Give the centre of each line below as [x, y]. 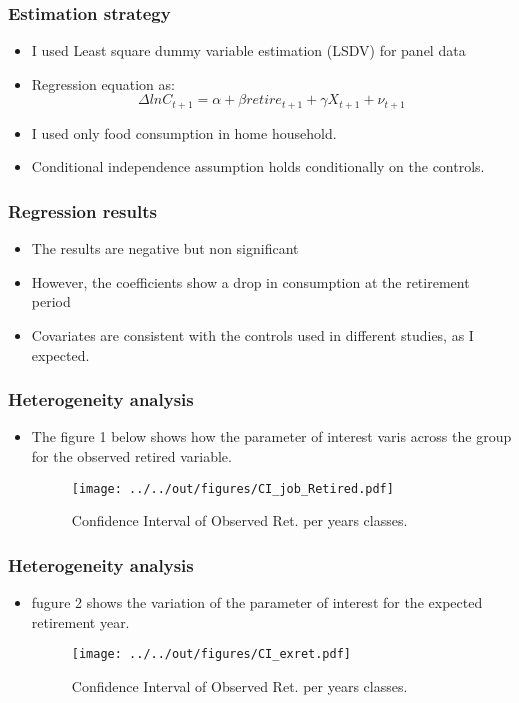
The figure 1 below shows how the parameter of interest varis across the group [271, 436]
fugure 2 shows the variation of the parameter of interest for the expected [257, 602]
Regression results [82, 210]
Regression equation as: [103, 83]
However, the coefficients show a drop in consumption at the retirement [250, 281]
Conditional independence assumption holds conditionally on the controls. [258, 166]
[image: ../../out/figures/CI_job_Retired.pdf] [232, 488]
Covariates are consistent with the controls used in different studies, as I [252, 335]
